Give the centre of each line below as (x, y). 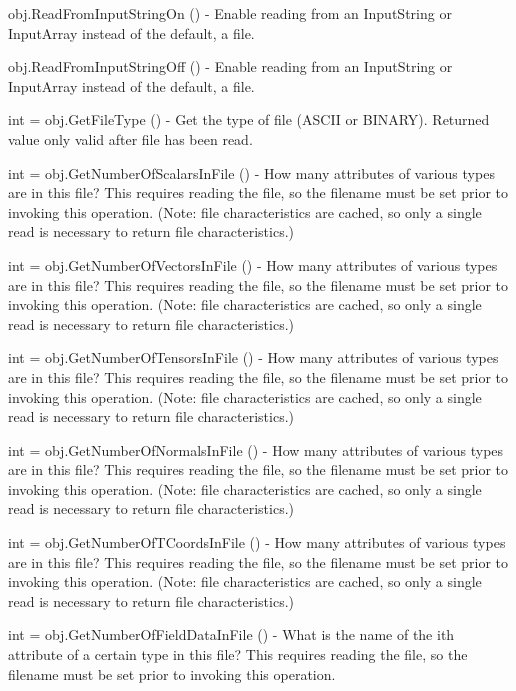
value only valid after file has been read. (130, 138)
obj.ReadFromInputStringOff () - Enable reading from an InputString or (230, 66)
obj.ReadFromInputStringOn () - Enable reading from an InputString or (230, 13)
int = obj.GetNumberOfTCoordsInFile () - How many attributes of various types (257, 542)
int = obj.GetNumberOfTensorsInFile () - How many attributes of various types (253, 357)
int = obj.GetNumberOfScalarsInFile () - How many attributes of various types (251, 172)
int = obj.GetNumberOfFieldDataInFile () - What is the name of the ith (231, 634)
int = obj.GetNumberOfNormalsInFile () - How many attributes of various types (256, 449)
